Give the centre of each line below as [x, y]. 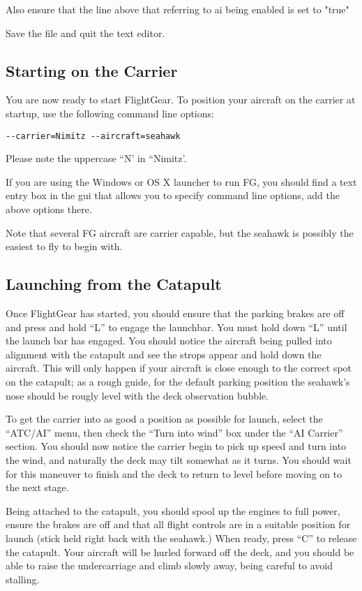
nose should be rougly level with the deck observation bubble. [137, 395]
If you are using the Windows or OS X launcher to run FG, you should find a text [181, 181]
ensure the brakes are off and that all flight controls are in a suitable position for [178, 524]
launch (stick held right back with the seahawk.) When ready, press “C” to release [181, 538]
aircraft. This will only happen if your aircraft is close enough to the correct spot [179, 368]
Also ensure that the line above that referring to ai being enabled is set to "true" [178, 9]
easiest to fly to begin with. [64, 246]
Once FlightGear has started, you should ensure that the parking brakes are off [175, 313]
